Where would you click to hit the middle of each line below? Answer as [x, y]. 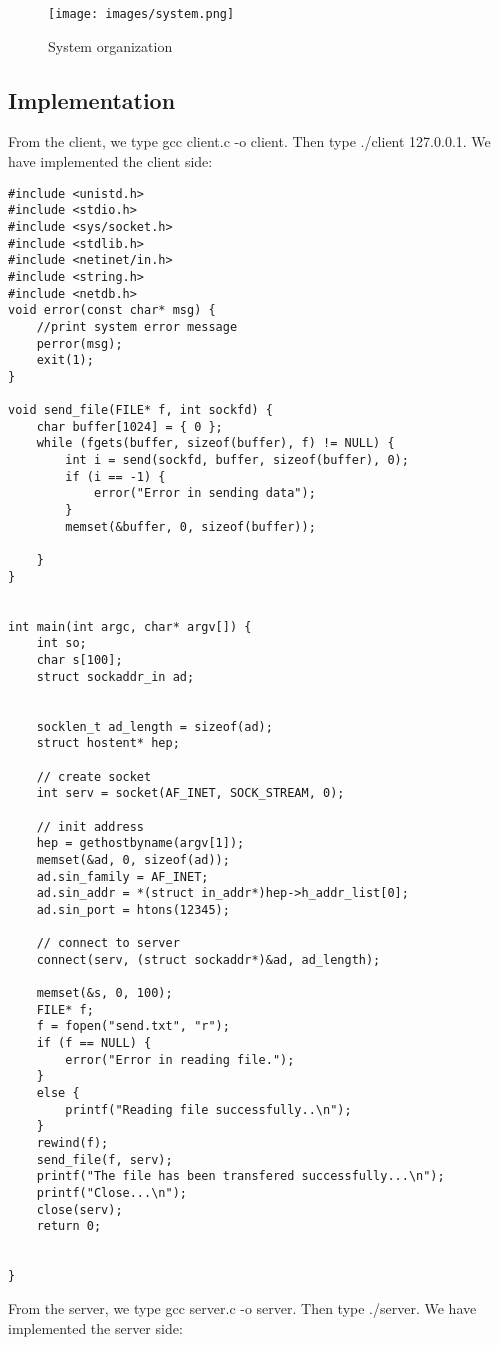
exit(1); [65, 360]
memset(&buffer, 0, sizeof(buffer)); [190, 526]
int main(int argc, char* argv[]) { [130, 626]
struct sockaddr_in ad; [115, 676]
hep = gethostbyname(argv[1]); [140, 843]
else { [58, 1093]
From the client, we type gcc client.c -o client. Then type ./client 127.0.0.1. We [249, 141]
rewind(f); [72, 1143]
